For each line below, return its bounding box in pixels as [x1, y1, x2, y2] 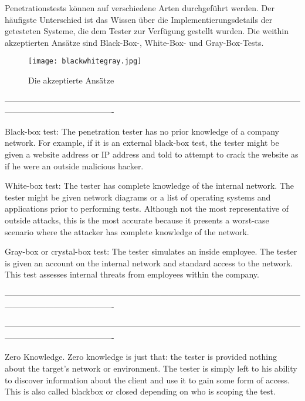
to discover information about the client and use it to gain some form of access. [5, 373, 290, 386]
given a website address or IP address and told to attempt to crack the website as [5, 148, 299, 160]
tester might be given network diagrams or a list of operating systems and [5, 191, 271, 203]
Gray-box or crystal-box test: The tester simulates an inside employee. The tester [5, 245, 297, 258]
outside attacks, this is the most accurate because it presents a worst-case [5, 213, 269, 226]
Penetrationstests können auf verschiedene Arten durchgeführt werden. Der [5, 2, 274, 14]
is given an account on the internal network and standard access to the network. [5, 256, 293, 269]
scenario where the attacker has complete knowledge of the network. [5, 225, 249, 238]
